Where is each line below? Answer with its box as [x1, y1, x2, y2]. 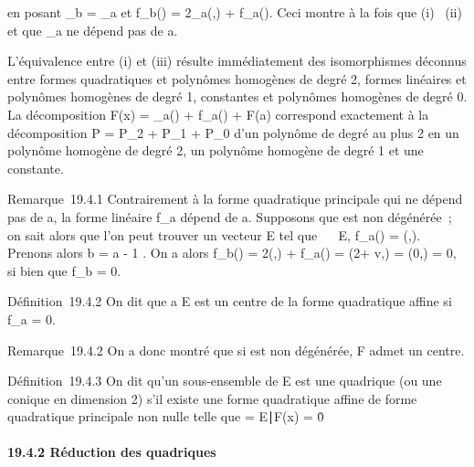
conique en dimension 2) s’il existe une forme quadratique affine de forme [7, 388, 417, 408]
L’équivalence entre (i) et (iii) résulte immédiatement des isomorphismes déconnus [7, 51, 467, 70]
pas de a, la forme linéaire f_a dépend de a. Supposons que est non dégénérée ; [7, 207, 452, 226]
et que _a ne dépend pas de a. [7, 20, 178, 39]
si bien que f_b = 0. [7, 260, 121, 280]
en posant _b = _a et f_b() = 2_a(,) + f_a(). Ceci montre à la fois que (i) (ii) [7, 3, 462, 21]
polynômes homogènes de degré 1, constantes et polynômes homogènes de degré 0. [7, 87, 468, 106]
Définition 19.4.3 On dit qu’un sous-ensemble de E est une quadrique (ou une [7, 371, 442, 390]
